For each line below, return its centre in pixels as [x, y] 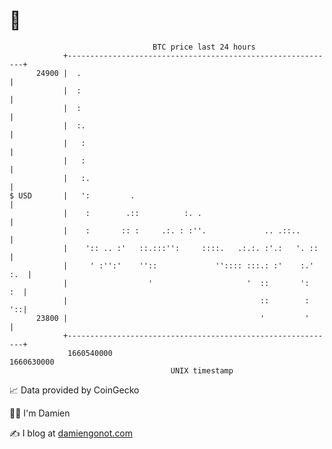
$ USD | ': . [72, 195]
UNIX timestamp [202, 370]
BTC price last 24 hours [204, 47]
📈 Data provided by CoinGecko [74, 390]
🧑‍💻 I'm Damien [40, 413]
